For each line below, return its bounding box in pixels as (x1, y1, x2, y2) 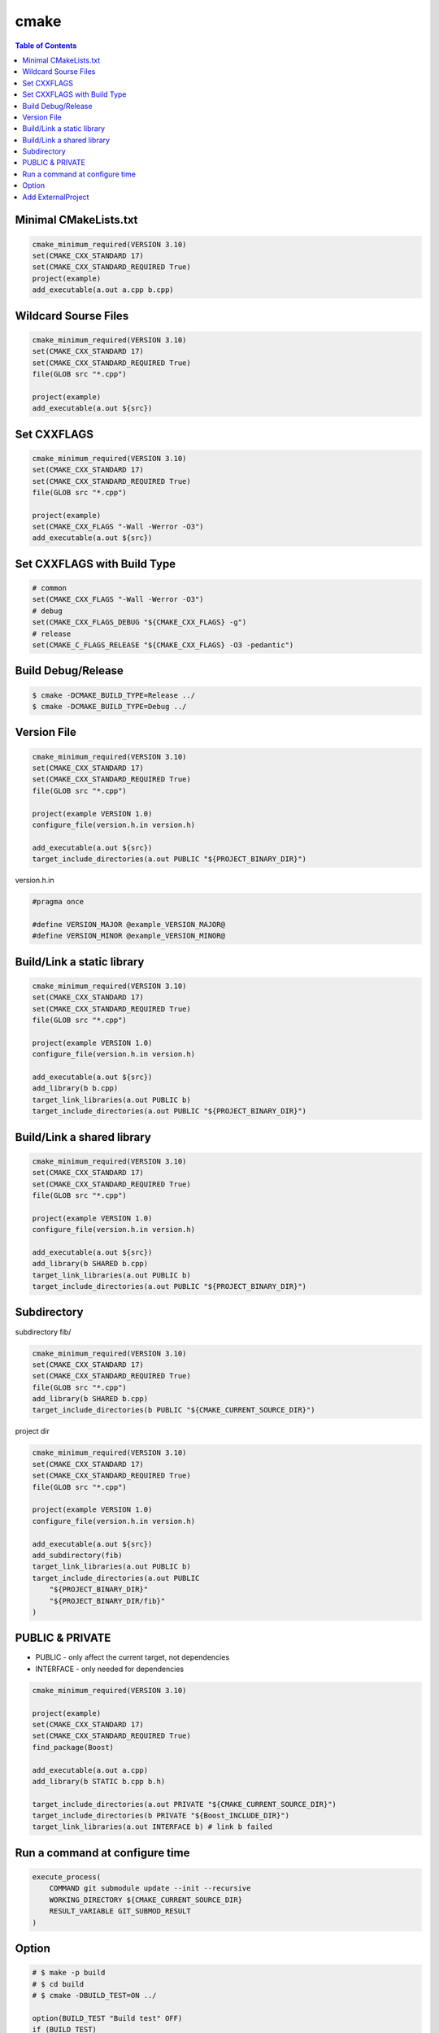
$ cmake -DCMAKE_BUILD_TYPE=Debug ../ (32, 702, 187, 711)
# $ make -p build (32, 1968, 106, 1978)
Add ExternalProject (22, 192, 89, 202)
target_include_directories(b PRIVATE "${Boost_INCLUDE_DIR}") (32, 1811, 290, 1821)
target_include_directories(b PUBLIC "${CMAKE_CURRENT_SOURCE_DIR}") (32, 1405, 315, 1415)
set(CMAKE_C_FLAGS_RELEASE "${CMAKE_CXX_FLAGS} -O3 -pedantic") (32, 641, 294, 650)
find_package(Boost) (32, 1743, 114, 1752)
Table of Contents (15, 41, 77, 50)
